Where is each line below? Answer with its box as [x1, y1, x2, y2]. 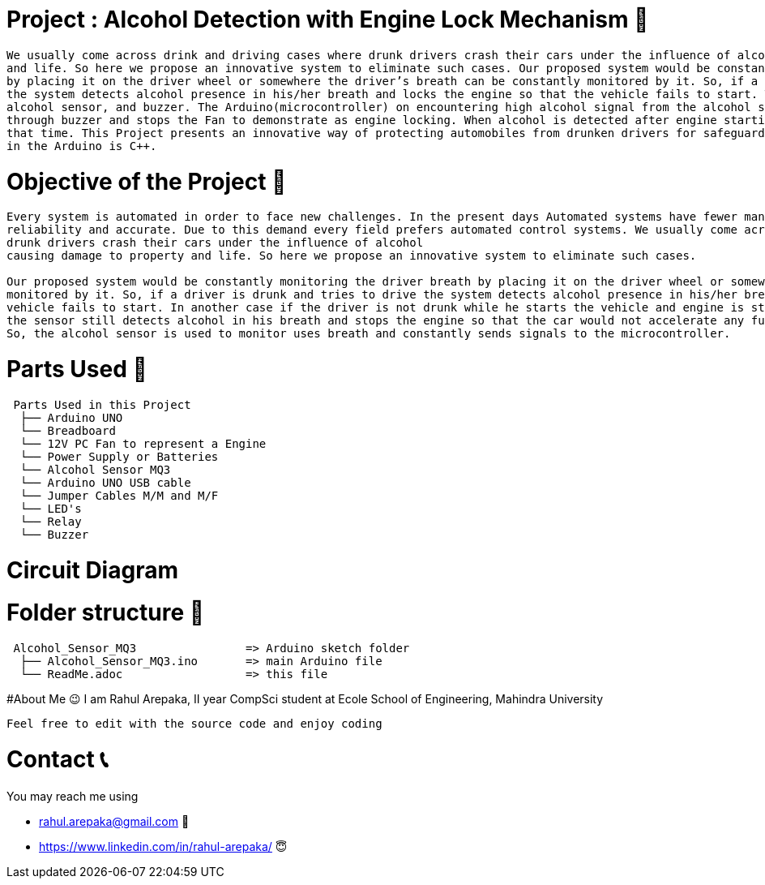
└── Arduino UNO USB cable [19, 475, 191, 489]
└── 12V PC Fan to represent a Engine [19, 436, 267, 450]
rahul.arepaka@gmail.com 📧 [39, 814, 190, 828]
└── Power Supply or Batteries [19, 449, 219, 463]
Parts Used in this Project [13, 397, 191, 411]
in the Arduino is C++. [6, 139, 157, 153]
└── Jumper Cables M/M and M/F [19, 488, 219, 502]
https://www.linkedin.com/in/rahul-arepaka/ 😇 [39, 839, 288, 853]
